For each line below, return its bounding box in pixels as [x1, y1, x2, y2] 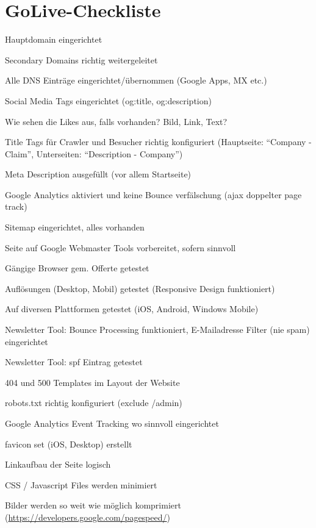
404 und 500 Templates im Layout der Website [5, 376, 180, 388]
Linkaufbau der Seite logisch [5, 458, 111, 471]
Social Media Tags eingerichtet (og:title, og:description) [5, 94, 212, 107]
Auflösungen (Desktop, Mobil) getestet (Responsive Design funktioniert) [5, 282, 275, 294]
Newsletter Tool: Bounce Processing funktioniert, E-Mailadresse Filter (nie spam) [5, 323, 310, 336]
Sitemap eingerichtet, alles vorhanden [5, 221, 145, 234]
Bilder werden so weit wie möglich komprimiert [5, 499, 181, 512]
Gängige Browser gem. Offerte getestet [5, 262, 149, 274]
